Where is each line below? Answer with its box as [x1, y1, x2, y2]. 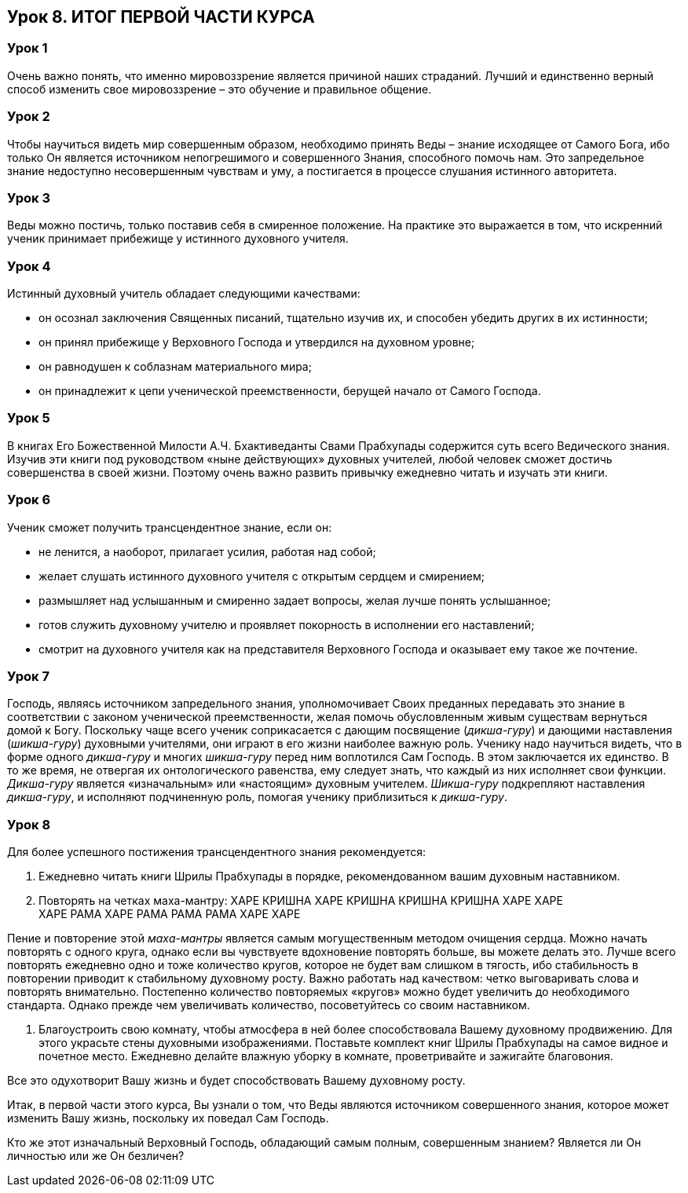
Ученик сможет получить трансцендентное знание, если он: [7, 520, 332, 534]
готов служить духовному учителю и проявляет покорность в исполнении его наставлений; [38, 617, 535, 631]
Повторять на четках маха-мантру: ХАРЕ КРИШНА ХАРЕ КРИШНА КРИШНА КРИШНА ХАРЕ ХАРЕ [38, 894, 563, 908]
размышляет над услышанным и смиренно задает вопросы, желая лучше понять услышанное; [38, 593, 551, 607]
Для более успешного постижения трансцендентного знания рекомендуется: [7, 845, 426, 859]
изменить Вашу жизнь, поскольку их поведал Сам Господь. [7, 1111, 329, 1125]
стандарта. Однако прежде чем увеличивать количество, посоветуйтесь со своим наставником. [7, 998, 530, 1012]
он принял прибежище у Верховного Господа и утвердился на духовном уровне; [38, 335, 475, 349]
